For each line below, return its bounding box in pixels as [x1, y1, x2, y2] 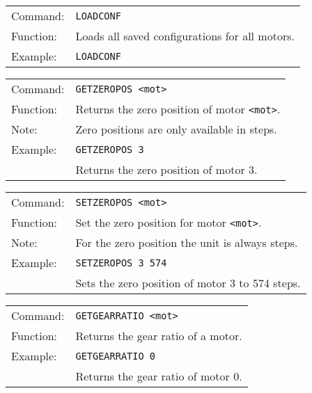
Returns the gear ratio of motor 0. [75, 368, 242, 384]
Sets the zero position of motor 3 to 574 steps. [75, 275, 301, 291]
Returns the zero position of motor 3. [75, 161, 258, 177]
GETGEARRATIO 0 [75, 350, 156, 362]
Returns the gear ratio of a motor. [75, 328, 242, 344]
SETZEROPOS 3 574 [75, 257, 167, 268]
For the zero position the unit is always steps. [75, 234, 298, 250]
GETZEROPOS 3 [75, 143, 144, 155]
